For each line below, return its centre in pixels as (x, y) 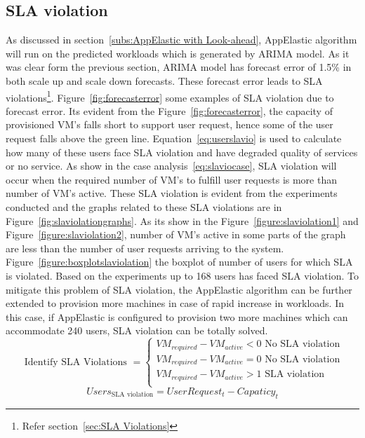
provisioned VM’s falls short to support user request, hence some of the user (170, 124)
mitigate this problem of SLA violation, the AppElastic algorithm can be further (179, 289)
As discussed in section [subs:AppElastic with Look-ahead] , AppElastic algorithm (181, 40)
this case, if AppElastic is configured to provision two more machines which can (177, 316)
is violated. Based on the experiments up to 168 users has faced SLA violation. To (182, 275)
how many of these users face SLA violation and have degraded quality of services (182, 152)
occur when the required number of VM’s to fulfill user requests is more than (171, 179)
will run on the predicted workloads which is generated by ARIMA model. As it (178, 53)
